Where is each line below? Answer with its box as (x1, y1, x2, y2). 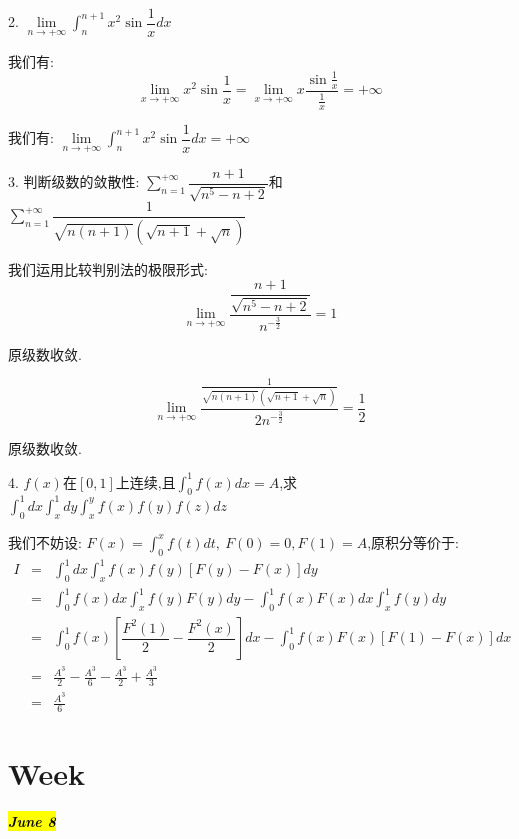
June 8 (8, 811, 56, 832)
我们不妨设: (8, 531, 82, 552)
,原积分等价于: (367, 531, 459, 552)
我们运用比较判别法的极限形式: (8, 258, 208, 279)
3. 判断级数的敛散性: (8, 171, 140, 191)
